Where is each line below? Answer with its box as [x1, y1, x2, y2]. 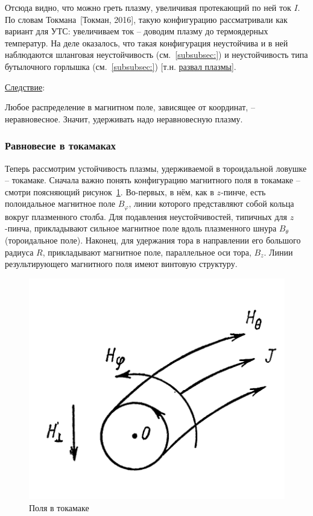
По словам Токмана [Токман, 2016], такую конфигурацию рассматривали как [5, 13, 288, 25]
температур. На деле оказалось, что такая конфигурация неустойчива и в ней [5, 36, 288, 49]
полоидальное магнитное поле [5, 197, 116, 210]
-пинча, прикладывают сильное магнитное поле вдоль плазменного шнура [5, 222, 277, 234]
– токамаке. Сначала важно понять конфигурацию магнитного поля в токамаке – [5, 174, 300, 186]
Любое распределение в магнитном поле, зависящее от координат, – [5, 101, 255, 113]
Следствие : [5, 80, 45, 93]
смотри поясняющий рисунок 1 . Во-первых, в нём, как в [5, 185, 214, 198]
